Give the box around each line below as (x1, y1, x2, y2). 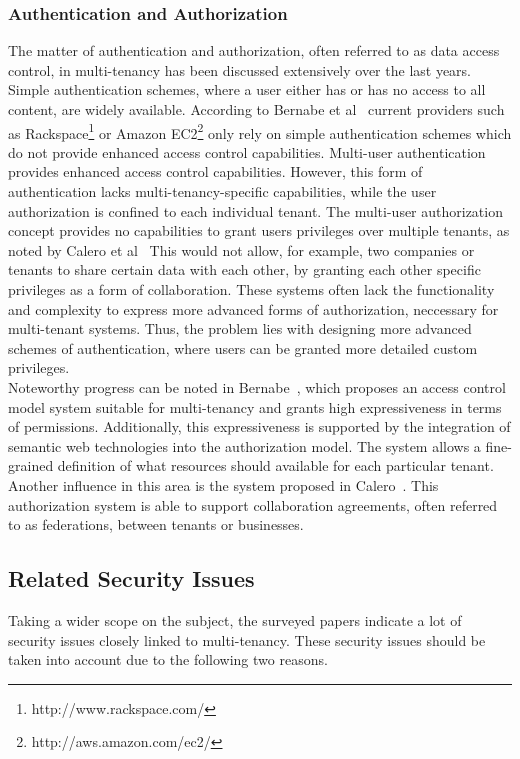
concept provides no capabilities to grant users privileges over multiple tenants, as (8, 220, 510, 241)
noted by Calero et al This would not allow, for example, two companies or (8, 239, 475, 260)
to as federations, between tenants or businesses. (8, 514, 304, 535)
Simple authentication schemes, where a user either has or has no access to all (8, 79, 486, 100)
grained (8, 455, 54, 476)
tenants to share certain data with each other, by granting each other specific (8, 259, 481, 280)
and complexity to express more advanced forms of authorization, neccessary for (8, 298, 499, 319)
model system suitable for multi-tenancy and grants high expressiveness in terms (8, 396, 502, 417)
